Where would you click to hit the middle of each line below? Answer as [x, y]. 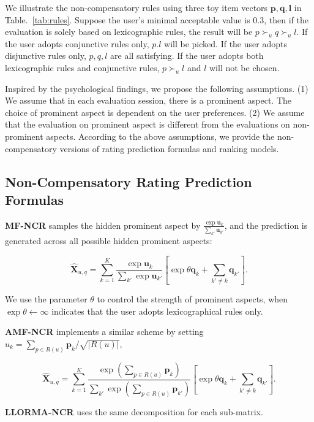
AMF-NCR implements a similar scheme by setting [104, 332]
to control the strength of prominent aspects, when [193, 299]
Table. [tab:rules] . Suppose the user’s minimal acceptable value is [128, 19]
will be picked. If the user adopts [226, 43]
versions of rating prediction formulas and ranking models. [169, 148]
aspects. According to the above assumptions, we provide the [160, 136]
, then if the [286, 19]
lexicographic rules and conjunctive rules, [82, 67]
